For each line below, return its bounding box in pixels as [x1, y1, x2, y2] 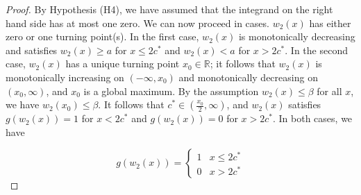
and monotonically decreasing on [178, 69, 318, 84]
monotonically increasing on [6, 69, 124, 84]
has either [309, 15, 351, 30]
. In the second [285, 42, 348, 57]
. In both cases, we [273, 111, 353, 126]
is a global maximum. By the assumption [83, 83, 259, 98]
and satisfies [6, 42, 58, 57]
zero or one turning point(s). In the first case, [6, 29, 199, 44]
